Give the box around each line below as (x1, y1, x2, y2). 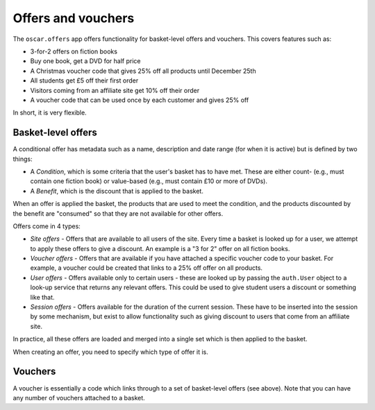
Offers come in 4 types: (12, 222, 81, 230)
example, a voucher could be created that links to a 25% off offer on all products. (30, 264, 263, 272)
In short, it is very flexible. (12, 108, 87, 117)
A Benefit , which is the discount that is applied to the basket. (30, 187, 204, 195)
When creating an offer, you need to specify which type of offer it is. (12, 348, 208, 356)
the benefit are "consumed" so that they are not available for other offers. (12, 209, 224, 218)
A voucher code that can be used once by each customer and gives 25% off (30, 96, 249, 104)
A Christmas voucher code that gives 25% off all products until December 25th (30, 67, 256, 75)
